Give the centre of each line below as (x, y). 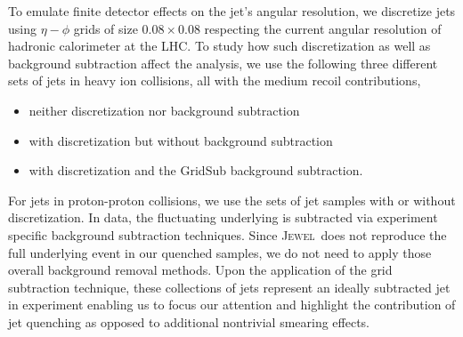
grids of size (106, 28)
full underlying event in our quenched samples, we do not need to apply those (220, 252)
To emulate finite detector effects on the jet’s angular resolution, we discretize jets (232, 11)
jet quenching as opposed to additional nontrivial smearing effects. (189, 321)
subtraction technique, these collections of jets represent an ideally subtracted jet (229, 287)
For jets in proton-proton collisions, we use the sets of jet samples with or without (232, 200)
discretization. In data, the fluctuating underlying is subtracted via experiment (223, 217)
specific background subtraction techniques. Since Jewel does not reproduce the (227, 234)
